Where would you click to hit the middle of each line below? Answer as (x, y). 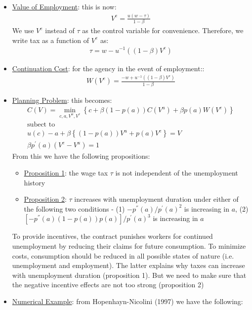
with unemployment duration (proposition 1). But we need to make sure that (129, 275)
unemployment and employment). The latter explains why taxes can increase (128, 265)
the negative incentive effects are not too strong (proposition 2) (108, 285)
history (35, 182)
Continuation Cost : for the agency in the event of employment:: (108, 68)
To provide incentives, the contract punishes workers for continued (112, 236)
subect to (41, 125)
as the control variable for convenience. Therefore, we (163, 30)
